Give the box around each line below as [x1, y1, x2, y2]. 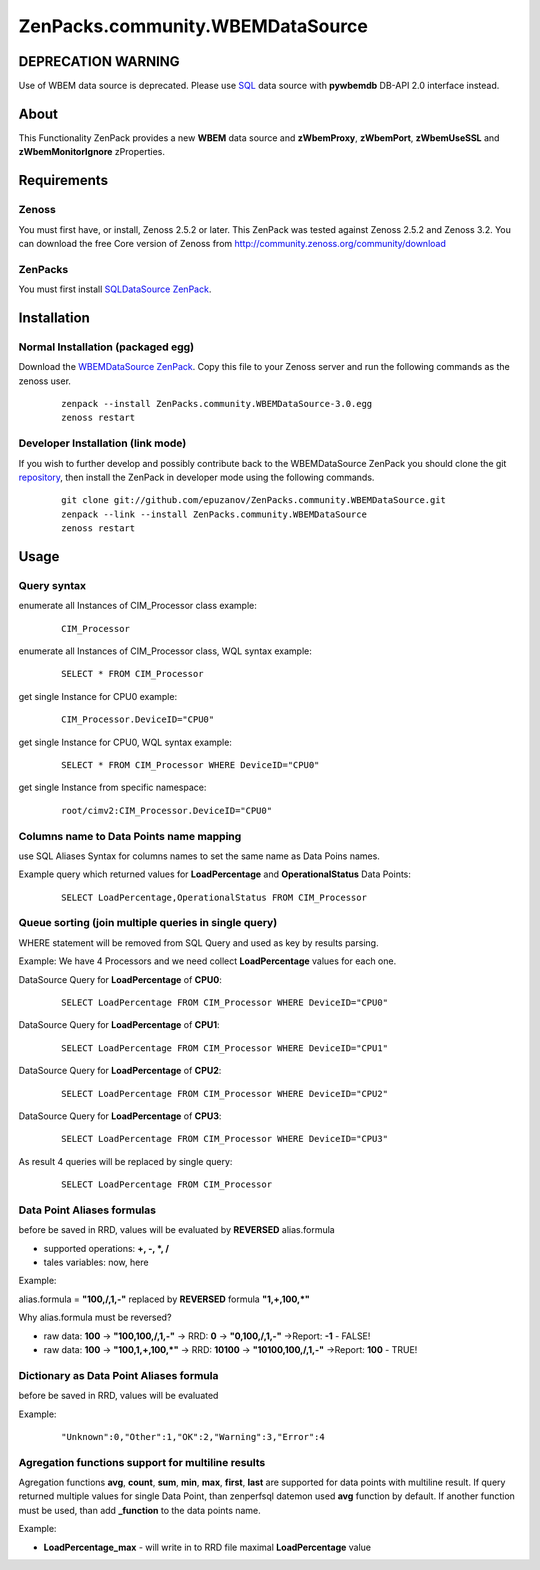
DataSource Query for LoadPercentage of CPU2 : [18, 1065, 222, 1077]
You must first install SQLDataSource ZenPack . [18, 283, 212, 295]
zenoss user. [18, 375, 72, 387]
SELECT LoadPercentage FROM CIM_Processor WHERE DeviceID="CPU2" [61, 1088, 389, 1099]
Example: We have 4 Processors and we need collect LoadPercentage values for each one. [18, 955, 397, 967]
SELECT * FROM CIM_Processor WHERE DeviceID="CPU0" [61, 759, 320, 770]
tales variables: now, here [43, 1256, 149, 1269]
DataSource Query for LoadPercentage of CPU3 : [18, 1110, 222, 1122]
